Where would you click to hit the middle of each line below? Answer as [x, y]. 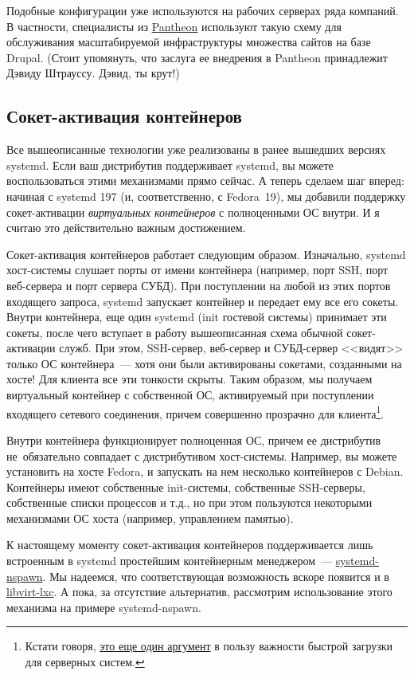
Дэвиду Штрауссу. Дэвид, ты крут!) [93, 73]
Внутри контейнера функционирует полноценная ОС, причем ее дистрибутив [194, 440]
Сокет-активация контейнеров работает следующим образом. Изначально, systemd [206, 254]
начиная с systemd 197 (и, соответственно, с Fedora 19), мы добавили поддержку [206, 196]
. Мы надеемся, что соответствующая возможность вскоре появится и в [216, 576]
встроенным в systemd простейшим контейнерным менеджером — [170, 561]
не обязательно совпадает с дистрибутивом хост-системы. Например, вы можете [202, 455]
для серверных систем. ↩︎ [85, 662]
